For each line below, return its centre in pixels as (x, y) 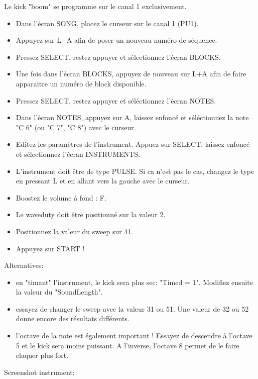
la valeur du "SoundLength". (59, 292)
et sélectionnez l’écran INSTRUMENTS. (78, 154)
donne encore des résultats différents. (73, 318)
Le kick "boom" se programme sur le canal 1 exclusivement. (95, 6)
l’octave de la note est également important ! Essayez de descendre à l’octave (134, 336)
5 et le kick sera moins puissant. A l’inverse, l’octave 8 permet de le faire (127, 345)
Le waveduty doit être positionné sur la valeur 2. (91, 214)
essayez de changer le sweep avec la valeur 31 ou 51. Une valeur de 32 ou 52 (132, 308)
